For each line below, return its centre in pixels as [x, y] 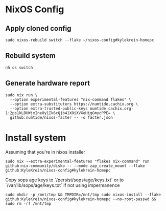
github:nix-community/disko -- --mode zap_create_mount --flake [75, 166]
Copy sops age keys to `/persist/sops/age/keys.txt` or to [65, 180]
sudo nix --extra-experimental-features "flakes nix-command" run [77, 161]
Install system [36, 138]
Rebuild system [31, 56]
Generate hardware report [48, 83]
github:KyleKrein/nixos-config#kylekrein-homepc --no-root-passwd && [81, 199]
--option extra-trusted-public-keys [49, 109]
